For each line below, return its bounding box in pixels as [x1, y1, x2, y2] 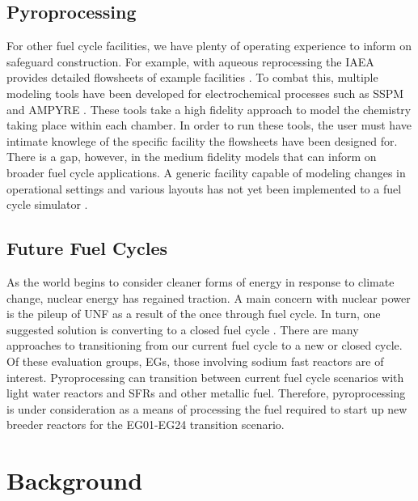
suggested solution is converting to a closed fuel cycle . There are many [6, 321, 359, 338]
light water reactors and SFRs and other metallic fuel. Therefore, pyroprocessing [6, 384, 406, 401]
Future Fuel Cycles [6, 236, 168, 261]
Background [6, 464, 143, 497]
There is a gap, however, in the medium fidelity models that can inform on [6, 148, 377, 165]
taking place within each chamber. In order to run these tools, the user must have [6, 117, 412, 134]
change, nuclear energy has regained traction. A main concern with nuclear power [6, 289, 411, 306]
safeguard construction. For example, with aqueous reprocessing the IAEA [6, 53, 374, 70]
